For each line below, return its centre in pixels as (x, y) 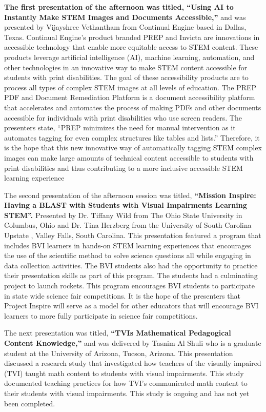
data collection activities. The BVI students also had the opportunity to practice (131, 265)
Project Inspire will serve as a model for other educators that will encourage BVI (131, 306)
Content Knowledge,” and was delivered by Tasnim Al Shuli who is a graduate (133, 343)
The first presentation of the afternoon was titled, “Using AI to (119, 7)
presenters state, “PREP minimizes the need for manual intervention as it (120, 127)
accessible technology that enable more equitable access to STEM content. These (131, 47)
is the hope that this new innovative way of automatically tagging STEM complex (133, 148)
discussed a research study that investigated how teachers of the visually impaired (133, 363)
